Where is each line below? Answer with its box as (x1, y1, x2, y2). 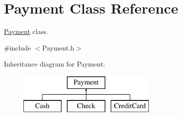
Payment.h (42, 42, 75, 52)
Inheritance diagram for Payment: (4, 59, 105, 69)
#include (4, 42, 31, 52)
